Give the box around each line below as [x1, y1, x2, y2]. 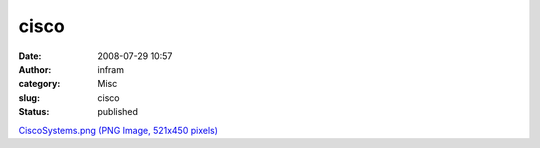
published [97, 106, 139, 118]
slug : [18, 91, 40, 104]
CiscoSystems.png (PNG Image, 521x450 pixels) [18, 124, 219, 136]
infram [97, 63, 125, 75]
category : [18, 78, 61, 90]
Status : [18, 106, 50, 118]
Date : [18, 50, 42, 62]
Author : [18, 63, 52, 75]
